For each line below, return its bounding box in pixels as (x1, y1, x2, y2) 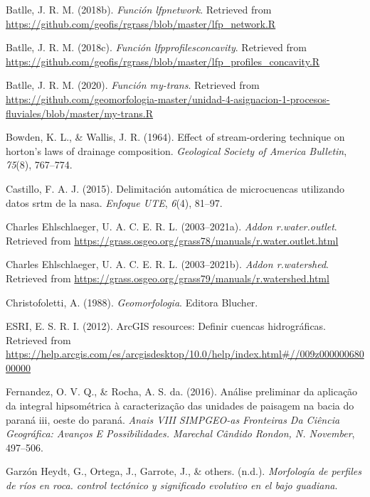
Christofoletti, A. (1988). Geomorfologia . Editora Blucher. (6, 294, 258, 309)
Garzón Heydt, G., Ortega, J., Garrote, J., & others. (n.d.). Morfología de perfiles (6, 464, 361, 479)
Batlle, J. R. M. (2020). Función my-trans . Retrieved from (6, 78, 260, 92)
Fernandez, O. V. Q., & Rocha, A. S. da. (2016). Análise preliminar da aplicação (6, 384, 358, 399)
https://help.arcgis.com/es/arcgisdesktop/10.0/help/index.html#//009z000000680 (6, 346, 364, 361)
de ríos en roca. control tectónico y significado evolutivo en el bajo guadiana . (6, 478, 338, 493)
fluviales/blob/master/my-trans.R (6, 105, 154, 120)
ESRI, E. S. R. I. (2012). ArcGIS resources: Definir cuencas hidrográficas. (6, 319, 327, 333)
